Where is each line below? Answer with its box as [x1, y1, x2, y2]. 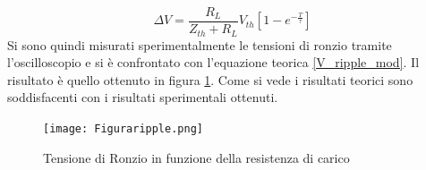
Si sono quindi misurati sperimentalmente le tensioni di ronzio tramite [7, 35, 392, 54]
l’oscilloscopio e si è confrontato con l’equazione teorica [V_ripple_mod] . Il [7, 53, 420, 72]
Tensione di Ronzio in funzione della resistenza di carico [43, 148, 350, 166]
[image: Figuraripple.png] [43, 122, 203, 135]
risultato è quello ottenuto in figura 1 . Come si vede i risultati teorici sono [7, 70, 413, 89]
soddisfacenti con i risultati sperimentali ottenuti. [7, 88, 278, 106]
